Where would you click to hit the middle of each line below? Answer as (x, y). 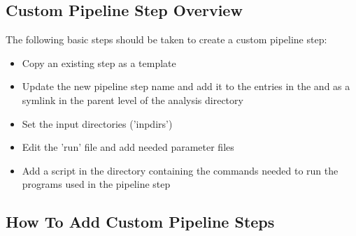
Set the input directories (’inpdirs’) (97, 123)
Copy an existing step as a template (99, 62)
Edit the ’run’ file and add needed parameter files (128, 147)
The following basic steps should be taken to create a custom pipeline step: (166, 39)
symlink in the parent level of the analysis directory (133, 99)
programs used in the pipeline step (96, 184)
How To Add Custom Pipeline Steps (140, 222)
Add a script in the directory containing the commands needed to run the (180, 170)
